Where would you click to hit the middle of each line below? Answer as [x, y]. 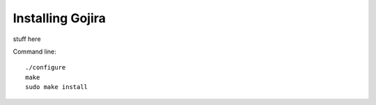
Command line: [35, 51]
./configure [46, 67]
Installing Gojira [59, 18]
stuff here [27, 39]
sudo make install [57, 87]
